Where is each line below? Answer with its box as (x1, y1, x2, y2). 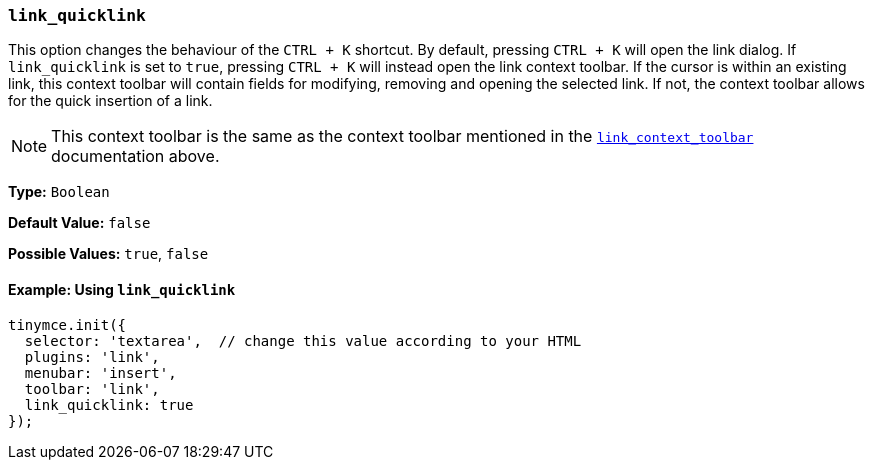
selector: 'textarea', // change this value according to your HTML (24, 332, 582, 349)
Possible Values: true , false (8, 245, 209, 263)
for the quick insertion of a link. (8, 92, 213, 110)
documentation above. (51, 146, 220, 167)
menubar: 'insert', (24, 364, 177, 381)
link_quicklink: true (24, 396, 194, 413)
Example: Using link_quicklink (8, 280, 236, 298)
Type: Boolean (8, 183, 110, 201)
